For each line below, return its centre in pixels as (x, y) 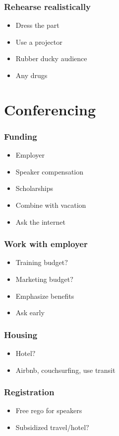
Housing (21, 334)
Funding (21, 136)
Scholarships (34, 188)
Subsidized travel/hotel (51, 427)
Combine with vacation (51, 205)
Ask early (30, 312)
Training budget (40, 262)
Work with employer (46, 244)
